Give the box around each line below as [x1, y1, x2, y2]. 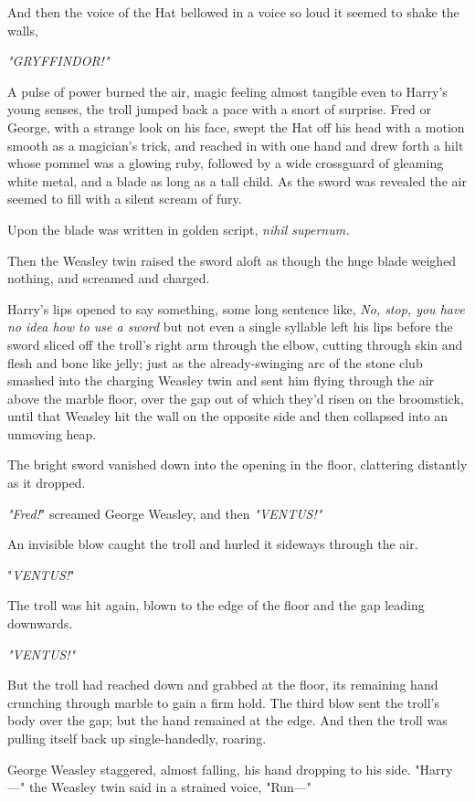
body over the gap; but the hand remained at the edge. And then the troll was [7, 711, 448, 730]
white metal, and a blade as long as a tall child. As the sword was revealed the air [7, 171, 467, 190]
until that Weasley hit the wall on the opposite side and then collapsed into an [7, 406, 449, 426]
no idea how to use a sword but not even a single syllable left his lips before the [7, 317, 453, 336]
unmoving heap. [7, 424, 97, 443]
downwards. [7, 614, 73, 633]
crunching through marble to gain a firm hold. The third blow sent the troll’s [7, 692, 439, 712]
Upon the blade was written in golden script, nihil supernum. [7, 219, 350, 238]
